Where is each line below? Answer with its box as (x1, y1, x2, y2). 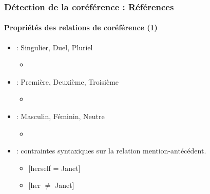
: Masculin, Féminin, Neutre (16, 111, 105, 122)
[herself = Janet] (28, 162, 81, 173)
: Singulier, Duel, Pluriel (16, 42, 93, 52)
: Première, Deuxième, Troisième (16, 76, 119, 87)
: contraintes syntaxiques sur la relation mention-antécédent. (16, 145, 206, 156)
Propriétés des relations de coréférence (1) (4, 22, 158, 33)
